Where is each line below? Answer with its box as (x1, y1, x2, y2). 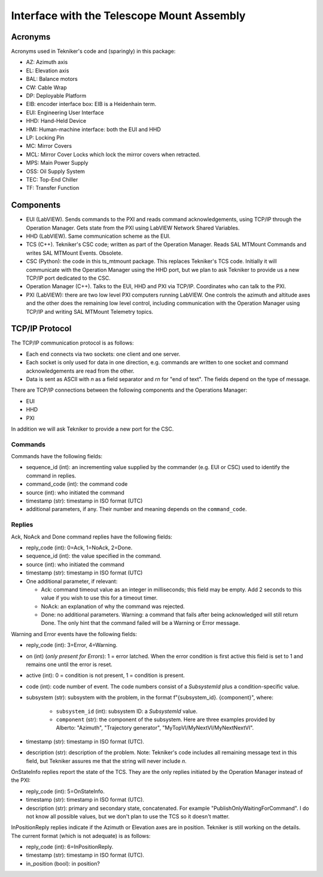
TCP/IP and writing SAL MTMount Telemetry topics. (26, 308, 154, 315)
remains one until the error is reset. (26, 661, 113, 668)
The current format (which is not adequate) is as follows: (11, 832, 151, 839)
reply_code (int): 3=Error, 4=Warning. (26, 642, 118, 649)
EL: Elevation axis (26, 66, 69, 74)
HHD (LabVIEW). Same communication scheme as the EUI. (26, 232, 170, 240)
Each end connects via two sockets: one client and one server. (26, 350, 181, 358)
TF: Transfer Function (26, 185, 80, 192)
